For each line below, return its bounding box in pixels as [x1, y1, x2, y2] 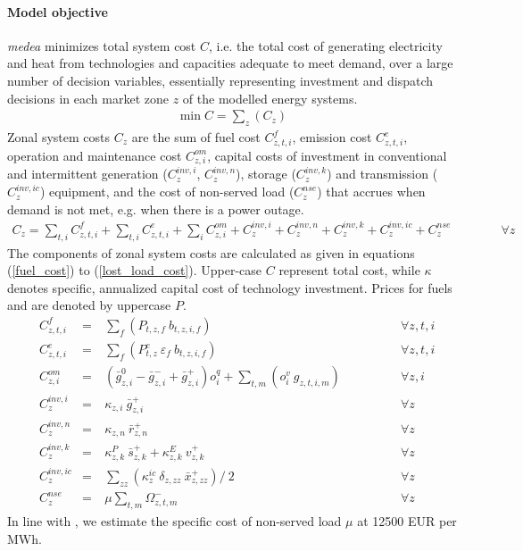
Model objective [7, 2, 108, 21]
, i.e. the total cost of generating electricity [209, 36, 443, 54]
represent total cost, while [278, 261, 420, 280]
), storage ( [236, 164, 296, 183]
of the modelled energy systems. [182, 88, 358, 107]
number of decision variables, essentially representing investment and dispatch [7, 71, 434, 89]
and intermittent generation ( [7, 164, 168, 183]
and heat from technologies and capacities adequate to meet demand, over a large [7, 54, 453, 72]
